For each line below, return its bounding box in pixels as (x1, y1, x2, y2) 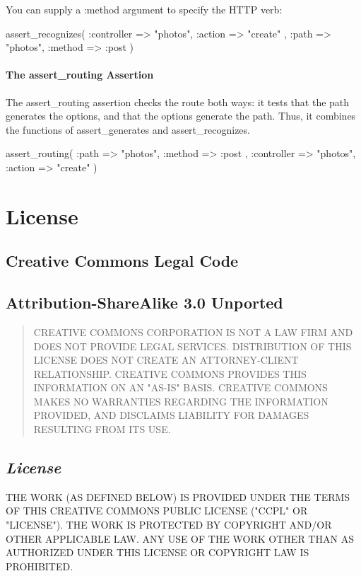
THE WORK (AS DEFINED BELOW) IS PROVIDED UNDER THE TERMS (6, 489, 350, 504)
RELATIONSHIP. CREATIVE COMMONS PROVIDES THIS (33, 366, 307, 381)
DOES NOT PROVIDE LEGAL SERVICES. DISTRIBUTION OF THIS (33, 338, 352, 353)
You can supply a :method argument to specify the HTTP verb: (6, 2, 283, 16)
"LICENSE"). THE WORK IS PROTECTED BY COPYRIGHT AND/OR (6, 517, 332, 532)
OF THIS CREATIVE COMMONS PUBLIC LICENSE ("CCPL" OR (6, 503, 308, 518)
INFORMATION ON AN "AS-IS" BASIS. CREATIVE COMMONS (33, 380, 328, 395)
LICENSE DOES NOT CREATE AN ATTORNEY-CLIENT (33, 352, 299, 367)
